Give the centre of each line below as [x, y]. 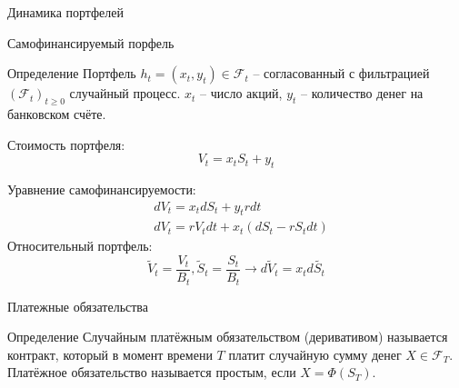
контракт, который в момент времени [110, 354]
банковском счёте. [57, 113]
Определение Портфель [72, 73]
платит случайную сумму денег [315, 354]
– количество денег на [362, 93]
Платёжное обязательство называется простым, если [152, 372]
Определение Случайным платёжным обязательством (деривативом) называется [228, 337]
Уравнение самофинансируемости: [102, 189]
